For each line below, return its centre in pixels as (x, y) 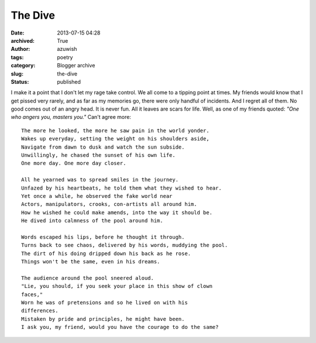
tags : (17, 57)
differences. (40, 311)
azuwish (67, 49)
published (69, 81)
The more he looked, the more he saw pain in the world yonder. (116, 131)
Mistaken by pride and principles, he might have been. (103, 319)
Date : (18, 33)
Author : (20, 49)
